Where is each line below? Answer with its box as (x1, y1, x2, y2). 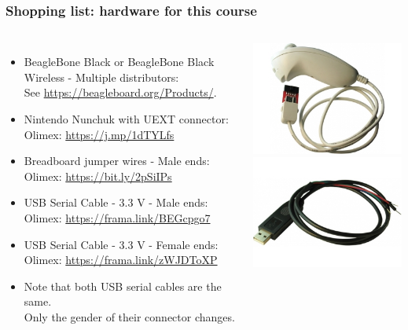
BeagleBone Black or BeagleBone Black (24, 53, 215, 70)
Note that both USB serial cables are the (24, 277, 222, 294)
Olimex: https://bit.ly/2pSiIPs (24, 167, 172, 184)
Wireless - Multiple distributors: (24, 68, 179, 85)
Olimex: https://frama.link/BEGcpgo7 (24, 209, 211, 225)
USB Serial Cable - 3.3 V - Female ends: (24, 236, 219, 252)
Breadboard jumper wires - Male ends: (24, 152, 210, 169)
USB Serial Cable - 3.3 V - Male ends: (24, 194, 208, 211)
